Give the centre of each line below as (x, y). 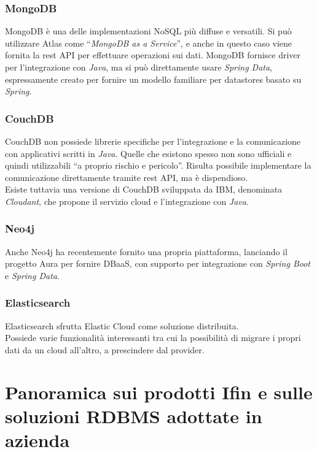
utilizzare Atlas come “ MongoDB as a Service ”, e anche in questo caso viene (149, 43)
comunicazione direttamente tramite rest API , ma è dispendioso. (127, 177)
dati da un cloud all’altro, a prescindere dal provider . (105, 349)
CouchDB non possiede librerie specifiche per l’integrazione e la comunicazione (153, 141)
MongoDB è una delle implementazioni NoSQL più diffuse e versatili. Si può (148, 31)
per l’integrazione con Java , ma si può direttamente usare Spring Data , (139, 67)
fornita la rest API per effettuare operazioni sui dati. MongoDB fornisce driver (153, 55)
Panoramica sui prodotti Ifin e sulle (159, 392)
